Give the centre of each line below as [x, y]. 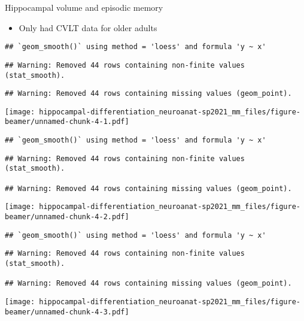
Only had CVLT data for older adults [88, 27]
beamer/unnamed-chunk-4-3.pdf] [67, 312]
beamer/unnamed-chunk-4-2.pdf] [67, 217]
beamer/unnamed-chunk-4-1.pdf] [67, 122]
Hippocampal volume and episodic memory [84, 7]
